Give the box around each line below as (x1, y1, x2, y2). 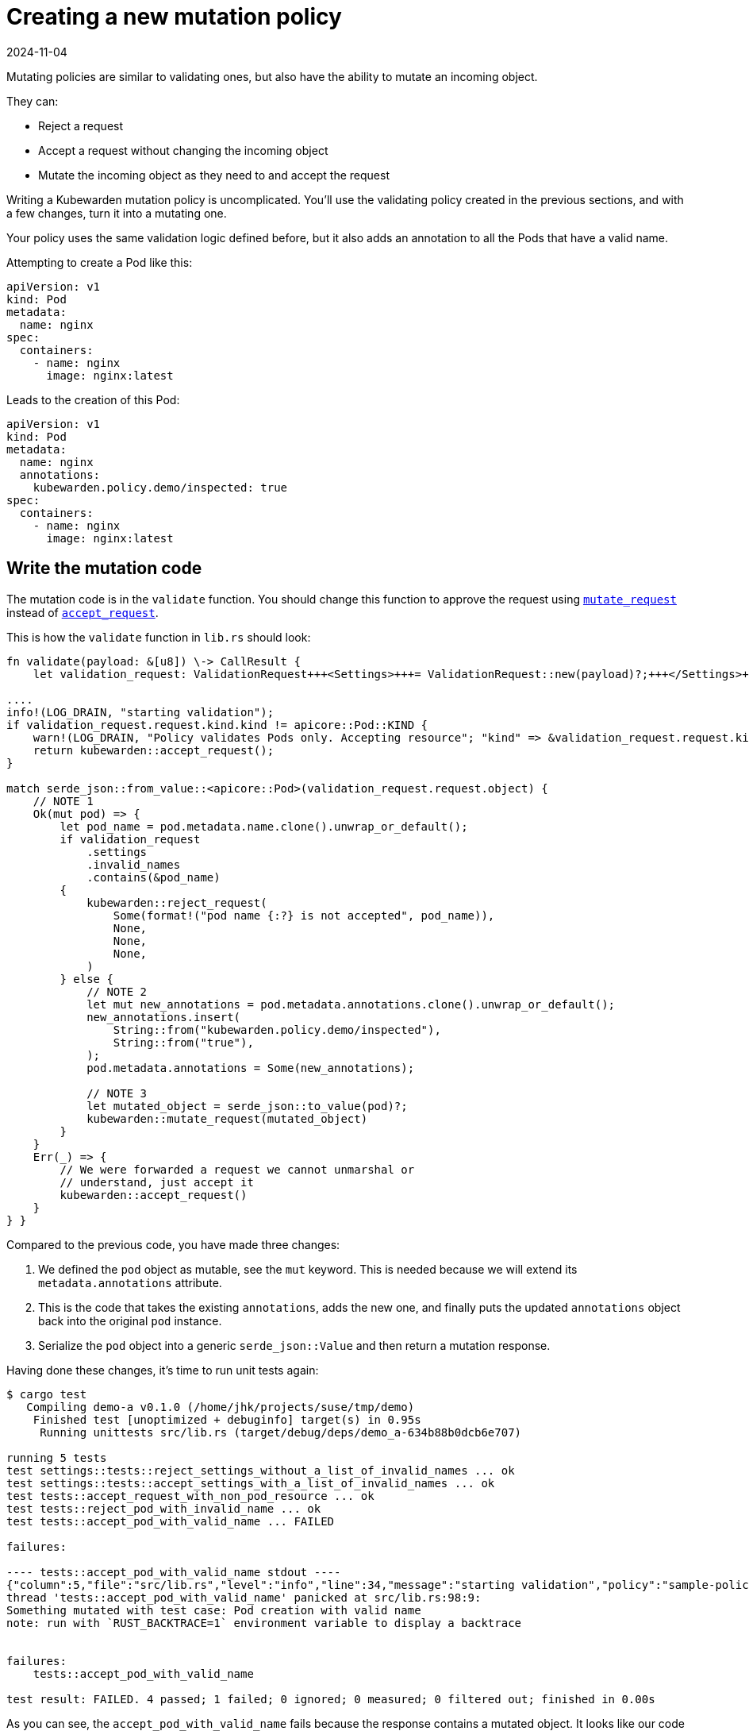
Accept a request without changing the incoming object (38, 143, 328, 157)
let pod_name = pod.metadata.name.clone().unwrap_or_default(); (60, 819, 468, 833)
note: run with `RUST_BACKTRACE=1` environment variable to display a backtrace (6, 1616, 522, 1629)
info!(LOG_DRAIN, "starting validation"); (6, 705, 275, 719)
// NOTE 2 (86, 985, 148, 998)
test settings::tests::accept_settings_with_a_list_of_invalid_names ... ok (6, 1476, 495, 1490)
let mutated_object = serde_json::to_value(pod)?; (86, 1099, 408, 1112)
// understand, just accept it (60, 1175, 254, 1189)
